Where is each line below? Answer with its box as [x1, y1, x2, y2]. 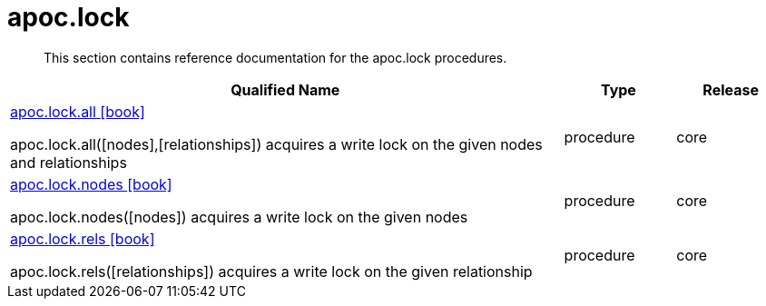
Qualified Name [231, 80, 340, 99]
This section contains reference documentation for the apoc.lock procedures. [44, 49, 507, 65]
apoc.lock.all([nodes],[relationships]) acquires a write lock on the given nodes [10, 134, 543, 153]
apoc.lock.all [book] [10, 102, 145, 121]
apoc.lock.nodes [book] [10, 174, 172, 193]
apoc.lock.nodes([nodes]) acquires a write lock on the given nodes [10, 207, 468, 226]
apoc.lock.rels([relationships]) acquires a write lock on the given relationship [10, 262, 533, 281]
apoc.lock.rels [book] [10, 229, 155, 248]
